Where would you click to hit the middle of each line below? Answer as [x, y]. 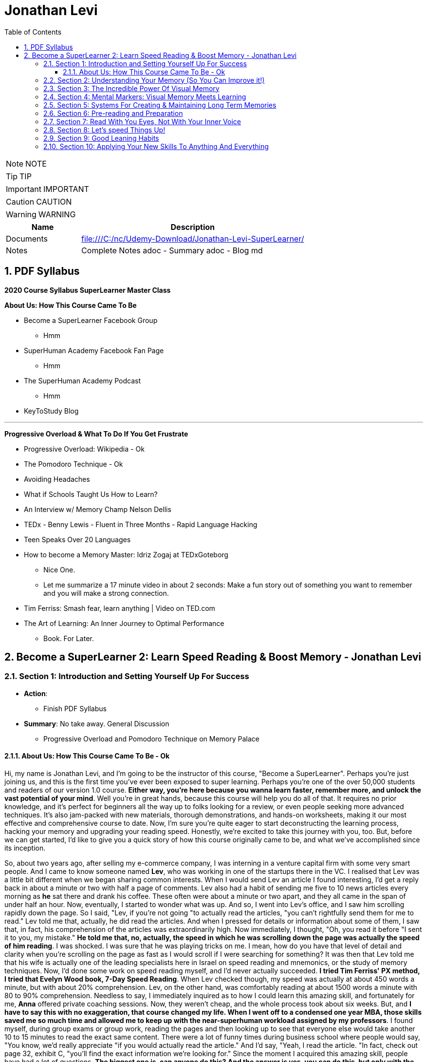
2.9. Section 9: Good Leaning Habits [101, 138]
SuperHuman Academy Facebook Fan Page [94, 350]
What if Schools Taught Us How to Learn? [91, 494]
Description [193, 227]
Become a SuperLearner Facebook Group [91, 320]
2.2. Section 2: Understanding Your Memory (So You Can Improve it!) [154, 80]
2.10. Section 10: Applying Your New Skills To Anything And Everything [156, 146]
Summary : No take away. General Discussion [97, 723]
